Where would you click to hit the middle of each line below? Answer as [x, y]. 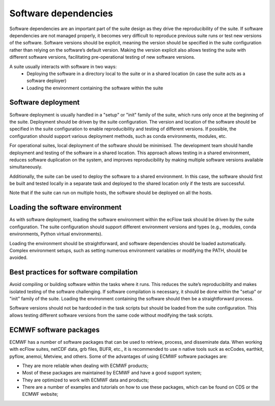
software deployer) [47, 81]
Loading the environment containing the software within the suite [95, 88]
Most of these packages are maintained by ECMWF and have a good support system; [112, 373]
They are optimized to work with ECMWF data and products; [86, 380]
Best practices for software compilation [74, 272]
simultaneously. [26, 167]
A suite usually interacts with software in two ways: [63, 66]
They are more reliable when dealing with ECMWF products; [85, 366]
